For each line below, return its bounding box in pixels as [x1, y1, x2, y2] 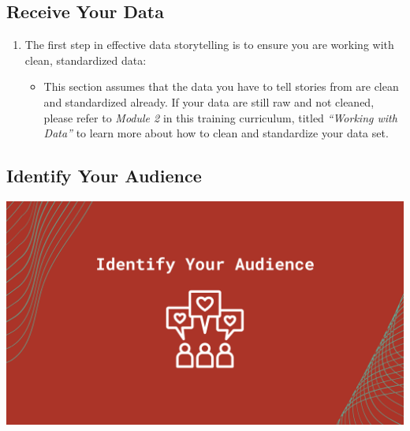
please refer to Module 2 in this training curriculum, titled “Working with [43, 109, 397, 126]
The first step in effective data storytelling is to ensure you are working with [24, 36, 394, 53]
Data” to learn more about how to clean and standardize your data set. [43, 125, 389, 141]
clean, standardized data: [24, 51, 147, 68]
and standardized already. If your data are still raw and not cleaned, [43, 93, 375, 110]
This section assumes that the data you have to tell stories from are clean [43, 78, 399, 95]
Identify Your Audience [6, 163, 202, 188]
